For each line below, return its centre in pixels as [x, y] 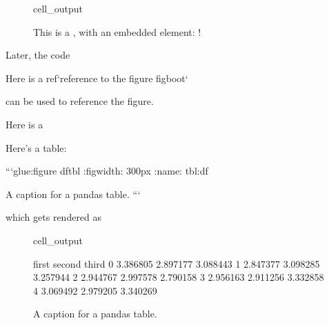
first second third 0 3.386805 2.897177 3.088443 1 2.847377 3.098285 [177, 263]
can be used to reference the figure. [80, 101]
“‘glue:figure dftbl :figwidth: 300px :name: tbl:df [107, 171]
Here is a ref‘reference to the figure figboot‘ [97, 78]
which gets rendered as [54, 217]
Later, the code [38, 55]
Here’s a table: [36, 147]
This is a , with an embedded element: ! [117, 31]
